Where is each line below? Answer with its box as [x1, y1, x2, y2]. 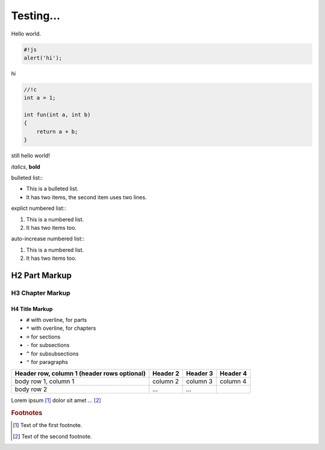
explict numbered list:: [11, 205, 66, 212]
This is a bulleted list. [26, 185, 79, 193]
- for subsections [26, 342, 70, 349]
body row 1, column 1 [14, 377, 75, 386]
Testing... [11, 9, 60, 22]
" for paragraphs [26, 359, 69, 366]
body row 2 [14, 385, 48, 393]
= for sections [26, 333, 61, 340]
